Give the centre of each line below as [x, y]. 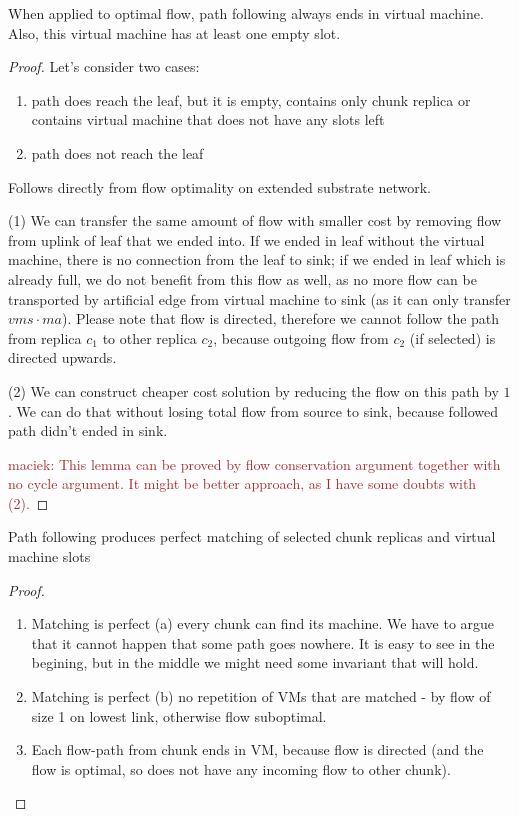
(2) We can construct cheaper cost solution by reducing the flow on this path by [253, 390]
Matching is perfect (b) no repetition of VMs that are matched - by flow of [261, 696]
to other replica [149, 337]
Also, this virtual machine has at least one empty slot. [174, 32]
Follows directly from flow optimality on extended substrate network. [219, 186]
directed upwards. [62, 357]
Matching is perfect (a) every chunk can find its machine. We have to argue [263, 623]
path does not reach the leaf [117, 152]
